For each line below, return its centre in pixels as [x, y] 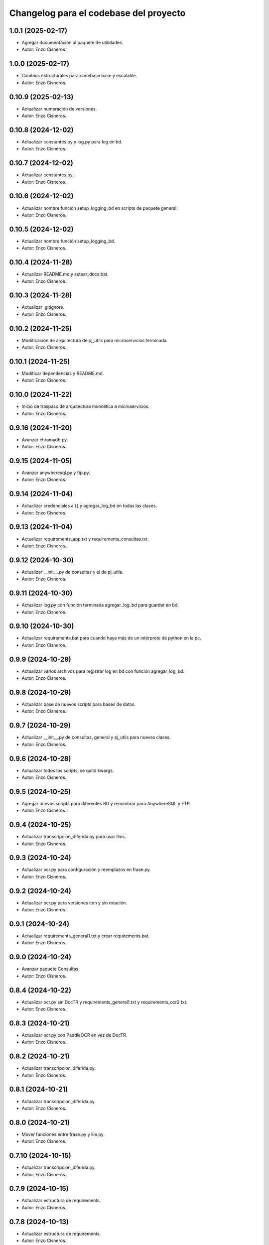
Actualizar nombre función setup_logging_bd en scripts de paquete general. [100, 208]
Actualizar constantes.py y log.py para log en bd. [72, 141]
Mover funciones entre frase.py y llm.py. [63, 1134]
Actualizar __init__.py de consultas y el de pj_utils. [72, 572]
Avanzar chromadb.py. [45, 439]
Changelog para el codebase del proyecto [97, 13]
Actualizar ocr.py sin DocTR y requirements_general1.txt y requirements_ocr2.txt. [105, 1002]
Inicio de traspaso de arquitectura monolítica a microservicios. [85, 406]
